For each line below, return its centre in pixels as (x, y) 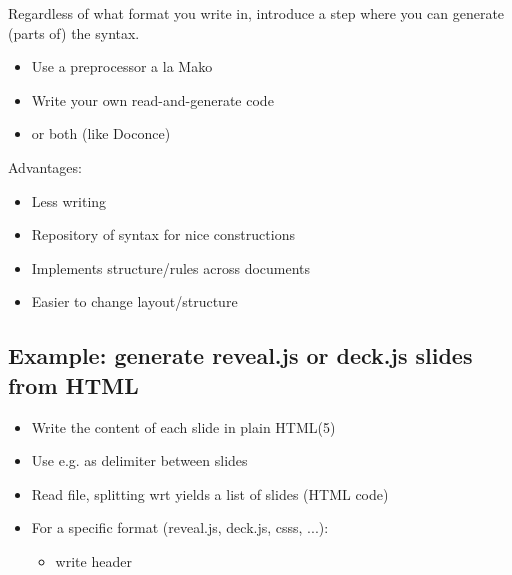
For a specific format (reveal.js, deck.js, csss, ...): (180, 527)
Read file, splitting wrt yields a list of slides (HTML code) (210, 493)
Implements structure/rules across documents (171, 267)
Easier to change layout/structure (134, 301)
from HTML (73, 384)
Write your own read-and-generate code (152, 99)
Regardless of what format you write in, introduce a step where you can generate (256, 13)
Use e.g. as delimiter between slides (139, 460)
